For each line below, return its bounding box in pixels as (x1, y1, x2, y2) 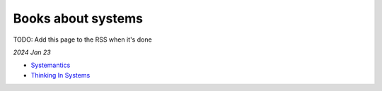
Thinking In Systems (30, 71, 91, 79)
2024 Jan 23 (13, 48, 51, 56)
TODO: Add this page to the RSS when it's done (13, 35, 152, 44)
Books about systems (13, 11, 143, 26)
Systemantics (30, 61, 71, 70)
